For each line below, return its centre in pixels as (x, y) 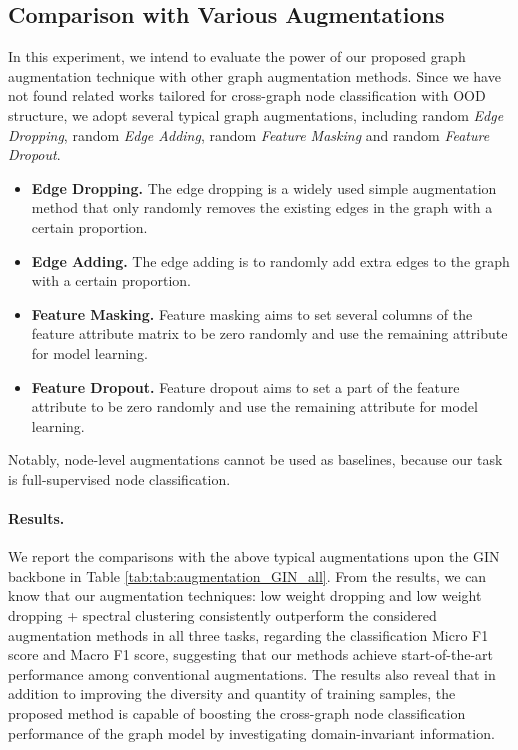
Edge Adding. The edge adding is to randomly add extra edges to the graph (270, 260)
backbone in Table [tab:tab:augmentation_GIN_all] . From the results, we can (247, 575)
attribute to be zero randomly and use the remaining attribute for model (254, 406)
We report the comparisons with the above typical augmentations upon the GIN (254, 556)
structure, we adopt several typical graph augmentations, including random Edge (256, 114)
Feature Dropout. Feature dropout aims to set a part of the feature (245, 386)
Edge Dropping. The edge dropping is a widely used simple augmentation (264, 187)
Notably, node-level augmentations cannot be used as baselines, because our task (255, 459)
